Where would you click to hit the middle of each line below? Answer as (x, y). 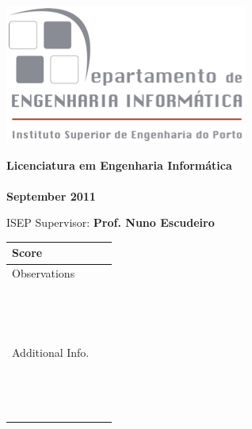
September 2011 (51, 195)
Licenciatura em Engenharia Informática (119, 165)
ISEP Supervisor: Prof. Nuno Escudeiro (111, 222)
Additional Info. (51, 352)
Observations (44, 273)
